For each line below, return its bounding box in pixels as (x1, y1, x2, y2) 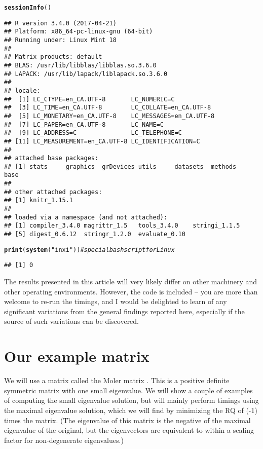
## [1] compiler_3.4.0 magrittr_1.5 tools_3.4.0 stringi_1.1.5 (4, 222, 240, 230)
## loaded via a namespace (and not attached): (4, 213, 168, 221)
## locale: (4, 87, 41, 94)
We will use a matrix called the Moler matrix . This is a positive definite (4, 375, 230, 386)
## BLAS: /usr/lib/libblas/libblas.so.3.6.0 (4, 61, 157, 69)
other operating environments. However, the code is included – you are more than (4, 286, 258, 296)
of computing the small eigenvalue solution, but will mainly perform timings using (4, 395, 259, 405)
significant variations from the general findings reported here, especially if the (4, 306, 245, 316)
